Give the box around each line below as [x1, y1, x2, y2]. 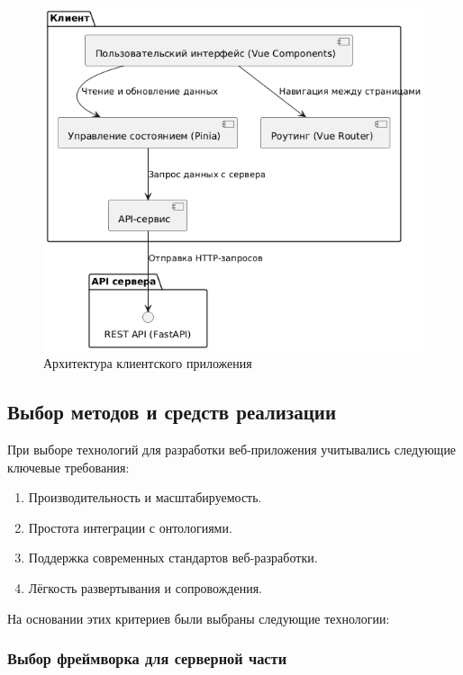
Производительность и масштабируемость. [28, 488, 262, 507]
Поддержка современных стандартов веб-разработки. [28, 548, 318, 567]
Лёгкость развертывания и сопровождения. [28, 578, 262, 597]
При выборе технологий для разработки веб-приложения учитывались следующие [7, 439, 457, 458]
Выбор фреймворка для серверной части [7, 647, 287, 670]
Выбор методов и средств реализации [7, 398, 337, 426]
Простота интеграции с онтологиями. [28, 517, 232, 536]
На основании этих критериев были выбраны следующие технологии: [7, 608, 390, 627]
